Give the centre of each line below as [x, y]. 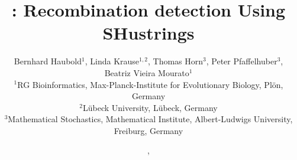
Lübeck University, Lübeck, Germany [150, 107]
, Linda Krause [112, 61]
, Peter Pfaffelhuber [242, 61]
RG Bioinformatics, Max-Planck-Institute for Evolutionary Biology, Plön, [150, 84]
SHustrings [148, 33]
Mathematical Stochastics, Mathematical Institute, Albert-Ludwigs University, [150, 119]
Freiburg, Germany [148, 130]
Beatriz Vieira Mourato [147, 72]
